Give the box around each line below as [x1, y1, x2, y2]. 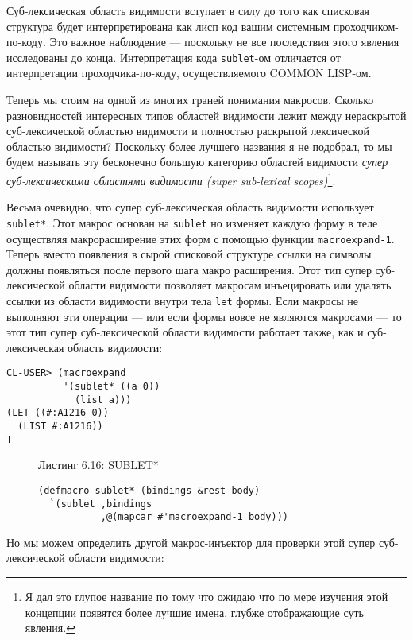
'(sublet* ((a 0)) [63, 381, 160, 393]
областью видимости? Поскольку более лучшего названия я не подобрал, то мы [6, 138, 392, 154]
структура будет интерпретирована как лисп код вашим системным [6, 17, 330, 34]
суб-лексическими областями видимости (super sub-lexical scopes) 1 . [6, 170, 336, 188]
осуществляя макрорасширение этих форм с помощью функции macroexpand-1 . [6, 230, 395, 246]
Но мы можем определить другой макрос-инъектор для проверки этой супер [6, 533, 376, 550]
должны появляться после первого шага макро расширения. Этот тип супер [6, 261, 372, 277]
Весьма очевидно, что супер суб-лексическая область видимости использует [6, 199, 374, 215]
